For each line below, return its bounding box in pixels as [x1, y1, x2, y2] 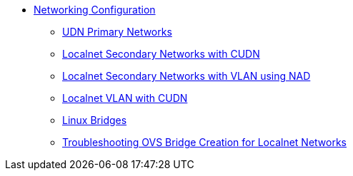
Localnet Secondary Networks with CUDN [62, 48, 260, 60]
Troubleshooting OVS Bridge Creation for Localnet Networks [62, 136, 347, 148]
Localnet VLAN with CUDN [62, 92, 188, 104]
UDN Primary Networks [62, 26, 172, 38]
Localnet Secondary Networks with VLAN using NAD [62, 70, 311, 82]
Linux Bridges [62, 114, 127, 126]
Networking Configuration [34, 4, 156, 16]
